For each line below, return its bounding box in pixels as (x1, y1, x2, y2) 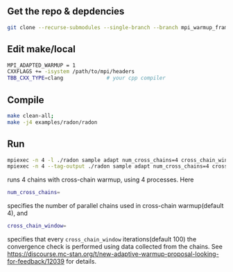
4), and (7, 209, 28, 218)
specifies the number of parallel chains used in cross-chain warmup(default (7, 202, 224, 210)
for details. (65, 257, 97, 265)
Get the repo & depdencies (7, 6, 125, 17)
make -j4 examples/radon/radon (7, 118, 98, 126)
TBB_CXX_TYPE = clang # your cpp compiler (7, 74, 166, 82)
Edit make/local (7, 43, 76, 55)
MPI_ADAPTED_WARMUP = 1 (7, 62, 76, 69)
